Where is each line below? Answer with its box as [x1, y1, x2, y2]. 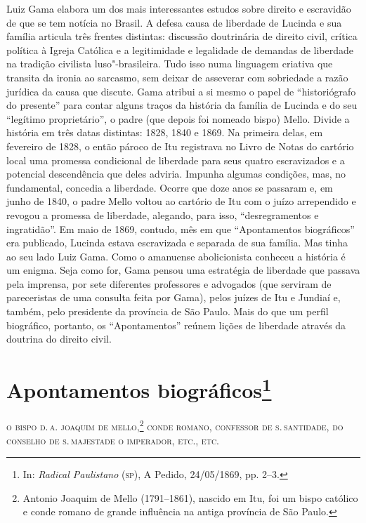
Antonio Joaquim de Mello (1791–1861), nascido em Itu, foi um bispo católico [22, 490, 358, 505]
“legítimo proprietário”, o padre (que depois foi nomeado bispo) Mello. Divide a [6, 111, 350, 126]
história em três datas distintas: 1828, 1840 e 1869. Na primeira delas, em [6, 125, 323, 140]
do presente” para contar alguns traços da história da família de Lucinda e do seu [6, 98, 358, 112]
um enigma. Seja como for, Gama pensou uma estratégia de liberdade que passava [6, 263, 360, 277]
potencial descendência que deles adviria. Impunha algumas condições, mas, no [6, 166, 346, 181]
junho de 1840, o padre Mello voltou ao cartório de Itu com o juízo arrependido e [6, 194, 356, 208]
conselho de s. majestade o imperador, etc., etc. [6, 432, 220, 447]
